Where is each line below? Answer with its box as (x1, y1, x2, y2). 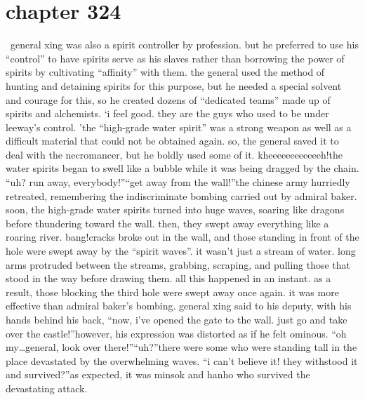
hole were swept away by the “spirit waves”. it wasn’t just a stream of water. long (6, 244, 356, 258)
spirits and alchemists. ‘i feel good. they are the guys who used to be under (6, 106, 329, 121)
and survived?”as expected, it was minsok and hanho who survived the (6, 367, 310, 382)
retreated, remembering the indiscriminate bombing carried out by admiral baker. (6, 188, 357, 203)
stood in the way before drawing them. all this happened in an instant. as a (6, 271, 331, 286)
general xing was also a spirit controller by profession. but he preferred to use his (10, 37, 359, 52)
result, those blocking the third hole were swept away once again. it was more (6, 284, 339, 299)
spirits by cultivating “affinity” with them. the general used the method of (6, 65, 325, 79)
